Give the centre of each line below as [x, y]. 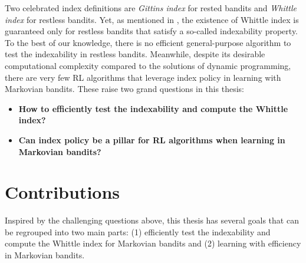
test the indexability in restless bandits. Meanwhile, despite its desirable [135, 54]
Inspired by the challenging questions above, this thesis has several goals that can [152, 220]
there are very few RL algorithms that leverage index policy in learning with [143, 77]
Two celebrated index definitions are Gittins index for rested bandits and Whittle [151, 8]
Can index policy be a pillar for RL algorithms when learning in [152, 139]
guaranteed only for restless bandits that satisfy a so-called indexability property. [151, 31]
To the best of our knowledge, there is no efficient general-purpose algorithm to [148, 42]
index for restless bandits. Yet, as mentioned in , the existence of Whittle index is [152, 19]
